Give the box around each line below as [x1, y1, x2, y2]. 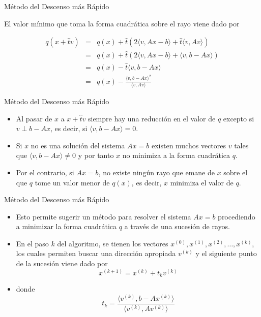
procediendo [218, 211, 255, 221]
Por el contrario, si [16, 167, 74, 177]
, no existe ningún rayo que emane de [98, 167, 215, 177]
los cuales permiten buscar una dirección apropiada [16, 248, 176, 259]
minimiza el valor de [170, 177, 234, 187]
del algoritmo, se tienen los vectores [57, 238, 168, 248]
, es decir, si [50, 123, 88, 134]
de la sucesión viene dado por [16, 258, 108, 269]
